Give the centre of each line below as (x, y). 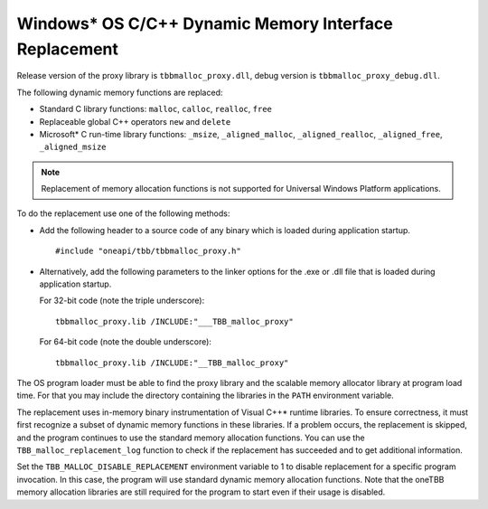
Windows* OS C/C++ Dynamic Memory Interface (205, 24)
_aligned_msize (73, 147)
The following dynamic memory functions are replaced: (120, 92)
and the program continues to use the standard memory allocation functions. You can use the (191, 438)
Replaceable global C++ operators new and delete (135, 121)
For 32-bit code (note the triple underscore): (122, 301)
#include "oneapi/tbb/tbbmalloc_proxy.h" (148, 251)
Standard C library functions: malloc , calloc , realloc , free (156, 109)
